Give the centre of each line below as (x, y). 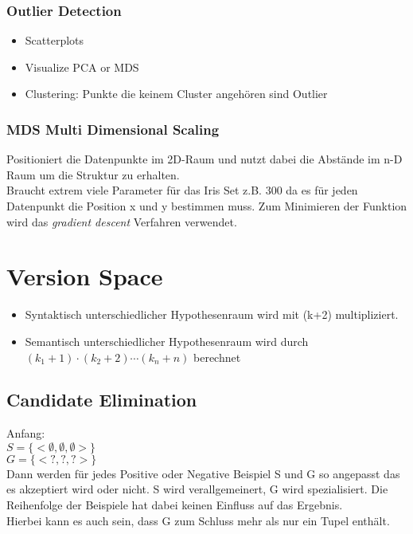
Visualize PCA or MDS (82, 67)
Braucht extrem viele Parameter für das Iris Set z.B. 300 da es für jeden (182, 190)
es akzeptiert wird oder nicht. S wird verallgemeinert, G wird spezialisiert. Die (197, 489)
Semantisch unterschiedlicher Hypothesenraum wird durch (167, 341)
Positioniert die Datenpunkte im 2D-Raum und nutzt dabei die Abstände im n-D (205, 159)
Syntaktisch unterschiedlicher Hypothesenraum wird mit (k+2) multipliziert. (212, 314)
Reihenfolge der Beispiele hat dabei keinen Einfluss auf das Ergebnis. (175, 505)
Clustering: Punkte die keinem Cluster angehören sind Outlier (176, 94)
